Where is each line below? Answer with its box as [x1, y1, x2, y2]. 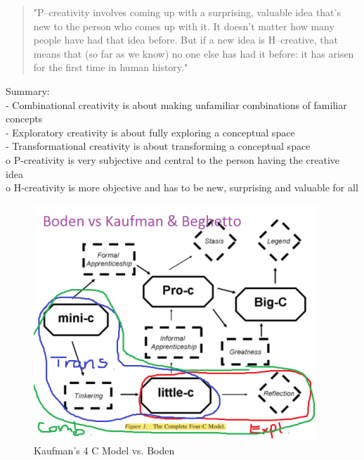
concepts [6, 111, 43, 126]
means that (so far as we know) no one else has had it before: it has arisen [33, 46, 354, 60]
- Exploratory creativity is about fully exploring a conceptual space [6, 124, 295, 139]
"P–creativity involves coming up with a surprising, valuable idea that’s [33, 5, 341, 19]
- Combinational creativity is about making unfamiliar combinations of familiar [6, 97, 347, 112]
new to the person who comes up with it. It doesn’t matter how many [33, 18, 334, 33]
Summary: [6, 83, 50, 98]
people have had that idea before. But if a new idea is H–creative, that [33, 32, 338, 47]
